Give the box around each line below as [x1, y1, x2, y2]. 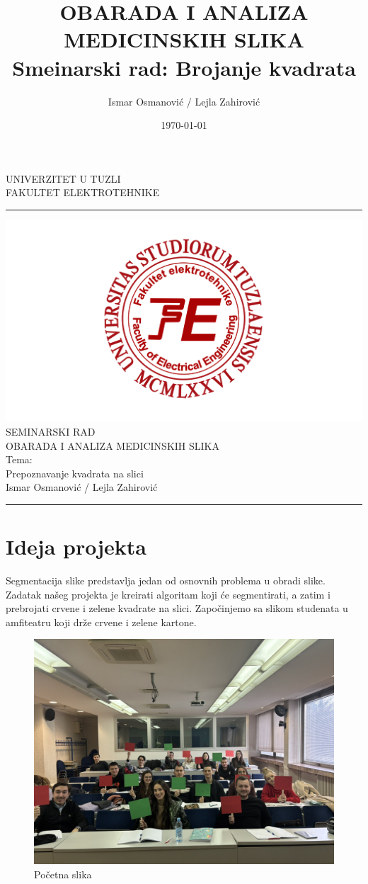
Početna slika [34, 867, 92, 882]
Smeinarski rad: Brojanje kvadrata [12, 52, 356, 81]
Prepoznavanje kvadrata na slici [6, 465, 144, 480]
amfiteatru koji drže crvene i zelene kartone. [6, 614, 197, 629]
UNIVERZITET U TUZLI [6, 171, 121, 186]
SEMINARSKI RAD [6, 424, 96, 438]
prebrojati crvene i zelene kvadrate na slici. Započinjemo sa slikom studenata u [6, 601, 348, 616]
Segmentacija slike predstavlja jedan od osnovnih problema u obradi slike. [6, 573, 326, 588]
